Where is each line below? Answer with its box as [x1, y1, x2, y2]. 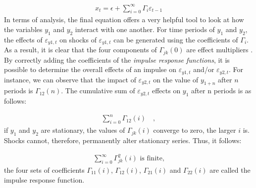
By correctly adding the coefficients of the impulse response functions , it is [4, 54, 230, 65]
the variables [4, 24, 43, 34]
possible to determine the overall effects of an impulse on [4, 64, 177, 75]
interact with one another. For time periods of [75, 24, 215, 34]
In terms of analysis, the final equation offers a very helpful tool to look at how [4, 14, 244, 25]
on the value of [153, 74, 199, 84]
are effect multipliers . [186, 44, 253, 55]
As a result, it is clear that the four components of [4, 44, 157, 55]
